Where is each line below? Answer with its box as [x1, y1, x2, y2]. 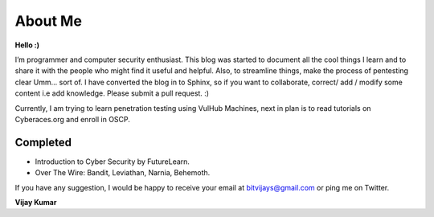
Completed [14, 135, 72, 149]
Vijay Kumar [14, 197, 57, 207]
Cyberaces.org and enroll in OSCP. [14, 114, 130, 124]
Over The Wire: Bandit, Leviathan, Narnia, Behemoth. [35, 168, 211, 178]
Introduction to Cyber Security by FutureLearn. [35, 157, 190, 166]
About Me [14, 12, 82, 30]
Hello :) [14, 40, 40, 50]
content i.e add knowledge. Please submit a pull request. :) [14, 88, 209, 98]
